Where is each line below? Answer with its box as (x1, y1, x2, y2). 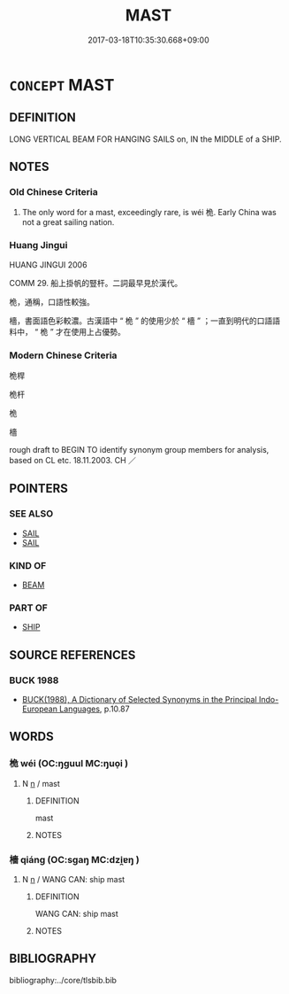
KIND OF (9, 559, 47, 571)
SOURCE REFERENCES (9, 648, 136, 663)
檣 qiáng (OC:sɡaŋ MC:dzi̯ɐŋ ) (9, 853, 140, 866)
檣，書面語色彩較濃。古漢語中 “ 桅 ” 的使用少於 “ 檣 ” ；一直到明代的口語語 (9, 315, 281, 326)
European (21, 703, 57, 714)
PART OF (9, 602, 49, 614)
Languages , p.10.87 (58, 703, 130, 714)
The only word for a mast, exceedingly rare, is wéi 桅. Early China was (21, 207, 277, 218)
